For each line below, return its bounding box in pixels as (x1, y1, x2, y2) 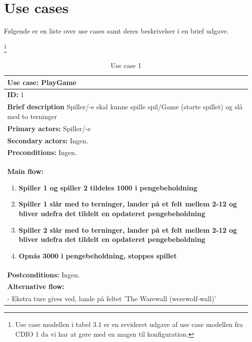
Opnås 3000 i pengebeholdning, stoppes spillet (18, 250, 177, 260)
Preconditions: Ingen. (7, 147, 77, 157)
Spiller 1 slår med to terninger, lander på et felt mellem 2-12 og (18, 199, 237, 209)
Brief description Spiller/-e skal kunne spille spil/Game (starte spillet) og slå (7, 102, 243, 112)
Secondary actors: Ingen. (7, 135, 88, 145)
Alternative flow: (7, 281, 64, 291)
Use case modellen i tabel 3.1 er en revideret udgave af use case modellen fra (15, 319, 243, 329)
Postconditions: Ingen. (7, 269, 80, 279)
